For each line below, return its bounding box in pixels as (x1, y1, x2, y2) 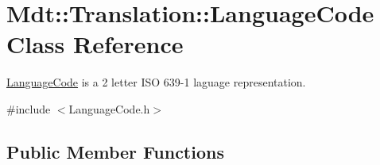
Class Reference (6, 28, 184, 60)
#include (6, 100, 51, 117)
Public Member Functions (6, 139, 224, 163)
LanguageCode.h (68, 100, 150, 117)
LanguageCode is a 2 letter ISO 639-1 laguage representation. (6, 74, 306, 90)
